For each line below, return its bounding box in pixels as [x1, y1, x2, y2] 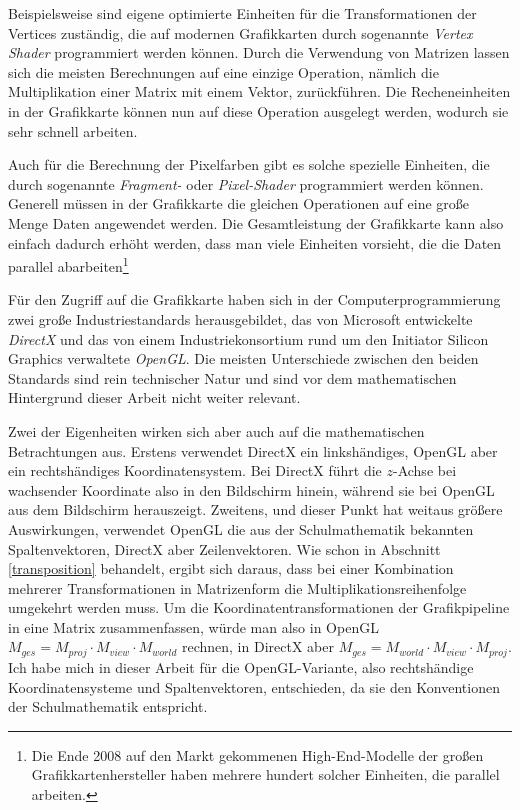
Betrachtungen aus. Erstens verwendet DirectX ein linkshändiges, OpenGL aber [8, 440, 498, 461]
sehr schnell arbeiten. [8, 120, 138, 141]
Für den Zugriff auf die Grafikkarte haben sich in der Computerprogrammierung [8, 289, 501, 310]
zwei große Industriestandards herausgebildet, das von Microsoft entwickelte [8, 308, 473, 329]
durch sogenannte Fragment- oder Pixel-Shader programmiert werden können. [8, 173, 484, 194]
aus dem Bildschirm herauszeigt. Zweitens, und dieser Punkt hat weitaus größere [8, 499, 503, 520]
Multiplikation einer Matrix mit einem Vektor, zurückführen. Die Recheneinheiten [8, 81, 511, 102]
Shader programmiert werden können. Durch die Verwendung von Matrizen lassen [8, 42, 510, 63]
